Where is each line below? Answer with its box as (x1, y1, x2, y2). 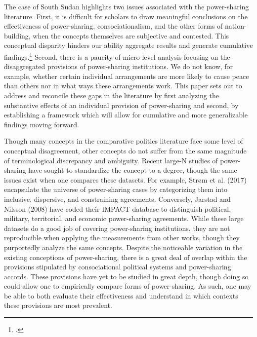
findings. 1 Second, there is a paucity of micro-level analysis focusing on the (4, 50, 230, 62)
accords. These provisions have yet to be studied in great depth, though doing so (4, 271, 249, 281)
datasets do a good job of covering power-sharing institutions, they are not (4, 223, 230, 233)
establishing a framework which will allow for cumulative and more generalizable (4, 110, 248, 120)
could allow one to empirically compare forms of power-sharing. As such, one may (4, 281, 252, 291)
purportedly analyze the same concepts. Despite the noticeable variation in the (4, 242, 243, 252)
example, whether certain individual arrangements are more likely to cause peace (4, 71, 249, 81)
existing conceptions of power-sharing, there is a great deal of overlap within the (4, 252, 247, 262)
